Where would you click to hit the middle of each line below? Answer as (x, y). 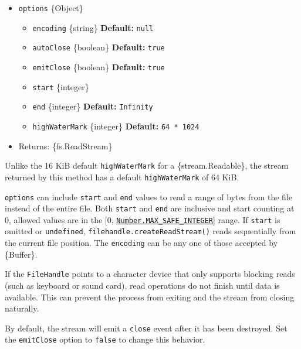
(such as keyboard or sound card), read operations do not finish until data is (142, 285)
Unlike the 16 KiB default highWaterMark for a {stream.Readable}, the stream (147, 165)
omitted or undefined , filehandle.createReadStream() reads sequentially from (150, 231)
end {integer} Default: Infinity (93, 106)
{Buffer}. (21, 254)
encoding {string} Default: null (93, 27)
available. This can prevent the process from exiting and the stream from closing (150, 297)
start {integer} (61, 86)
